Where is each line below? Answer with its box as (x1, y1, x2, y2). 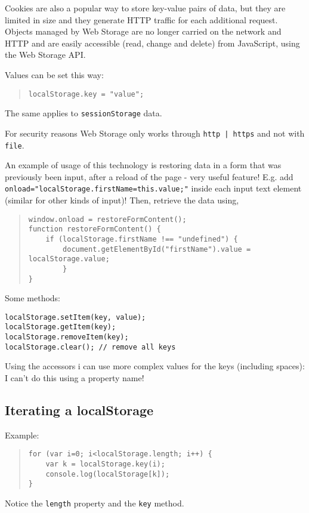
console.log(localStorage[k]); (45, 469, 170, 478)
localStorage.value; (28, 255, 110, 264)
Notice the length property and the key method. (5, 497, 184, 509)
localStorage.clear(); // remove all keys (5, 342, 176, 351)
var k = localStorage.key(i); (45, 460, 165, 469)
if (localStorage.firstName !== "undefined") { (45, 234, 238, 243)
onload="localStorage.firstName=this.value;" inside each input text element (5, 182, 302, 194)
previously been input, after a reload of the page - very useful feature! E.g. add (5, 170, 293, 183)
